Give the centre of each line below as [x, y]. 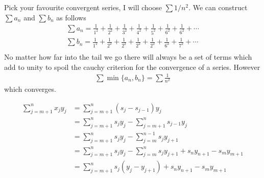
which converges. [30, 88]
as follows [71, 17]
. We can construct [218, 7]
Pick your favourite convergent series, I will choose [83, 7]
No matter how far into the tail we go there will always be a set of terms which [128, 57]
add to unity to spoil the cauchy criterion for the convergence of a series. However [132, 67]
